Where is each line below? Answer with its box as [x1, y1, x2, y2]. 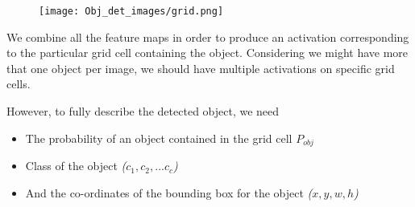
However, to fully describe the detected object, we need [6, 103, 280, 120]
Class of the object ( [25, 157, 127, 174]
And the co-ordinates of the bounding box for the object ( [25, 184, 313, 201]
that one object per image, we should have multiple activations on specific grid [6, 59, 395, 76]
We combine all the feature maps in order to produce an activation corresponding [6, 28, 409, 45]
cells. [6, 75, 31, 92]
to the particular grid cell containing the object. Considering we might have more [6, 44, 409, 61]
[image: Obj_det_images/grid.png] [39, 6, 224, 17]
